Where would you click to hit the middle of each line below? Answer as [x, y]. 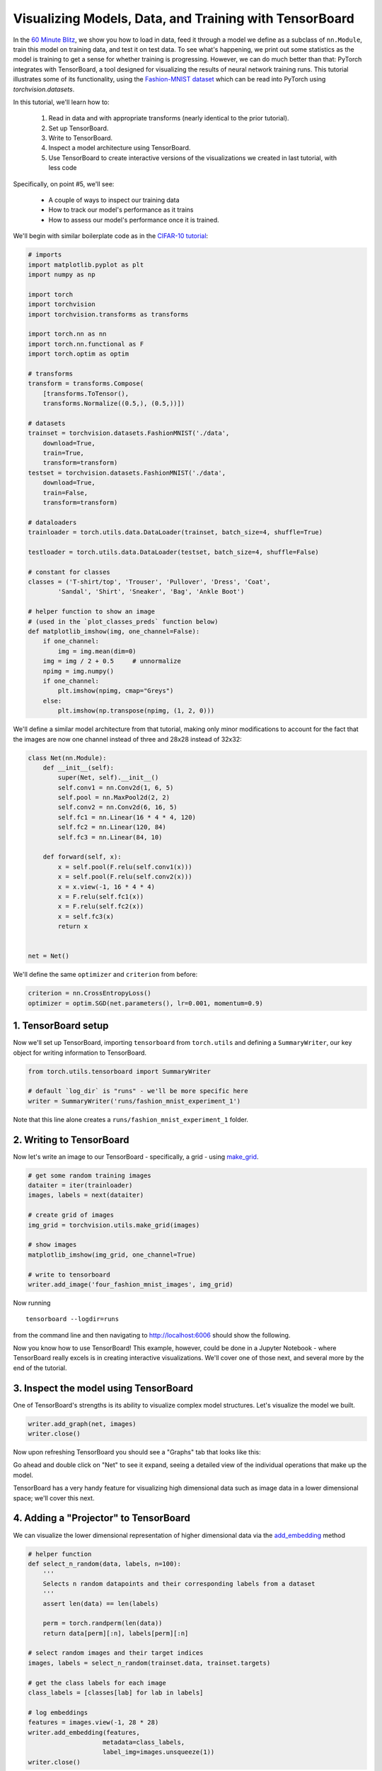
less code [63, 168]
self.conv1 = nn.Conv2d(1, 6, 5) [116, 787]
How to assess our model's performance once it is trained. [134, 220]
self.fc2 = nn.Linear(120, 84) [112, 827]
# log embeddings [58, 1712]
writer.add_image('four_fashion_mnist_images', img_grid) [131, 1284]
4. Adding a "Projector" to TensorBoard [102, 1518]
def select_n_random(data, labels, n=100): [105, 1563]
